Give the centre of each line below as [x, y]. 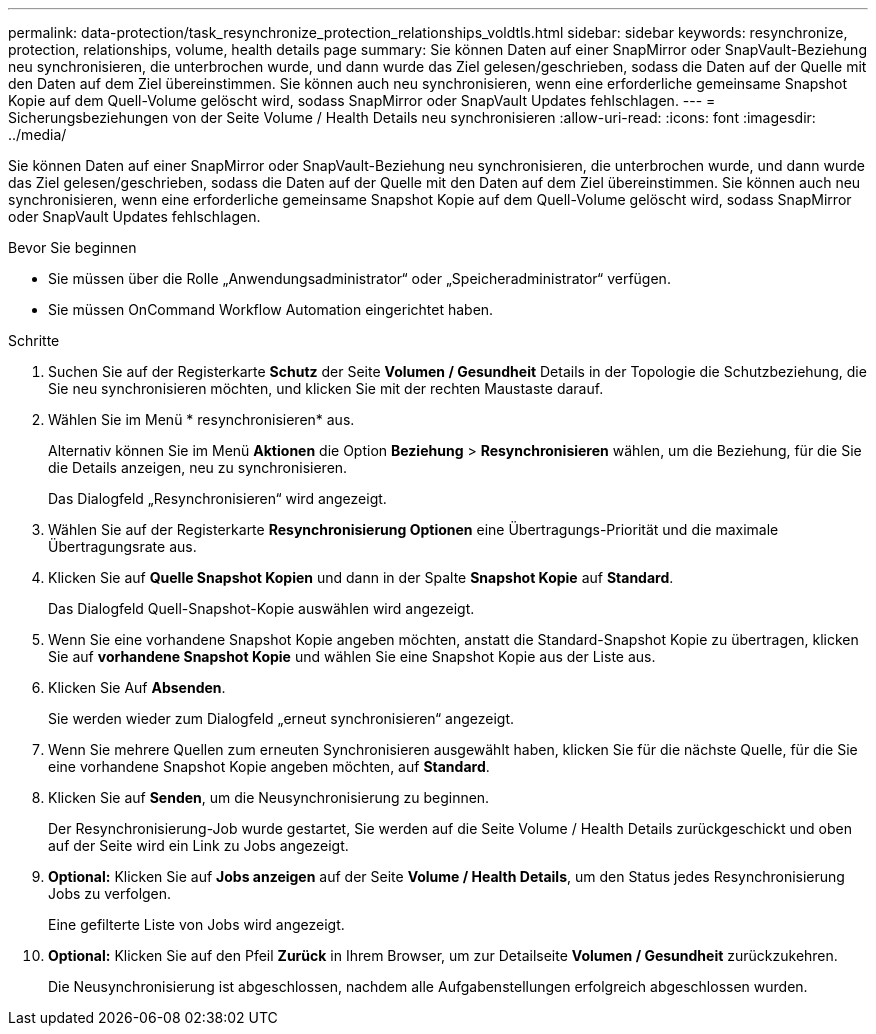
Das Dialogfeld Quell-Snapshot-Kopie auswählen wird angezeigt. [261, 608]
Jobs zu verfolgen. [110, 893]
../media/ [37, 134]
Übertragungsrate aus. [122, 546]
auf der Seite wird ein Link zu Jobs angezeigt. [198, 845]
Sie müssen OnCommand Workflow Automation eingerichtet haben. [271, 309]
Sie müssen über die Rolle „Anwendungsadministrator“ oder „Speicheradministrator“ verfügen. [359, 278]
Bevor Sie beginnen [72, 247]
